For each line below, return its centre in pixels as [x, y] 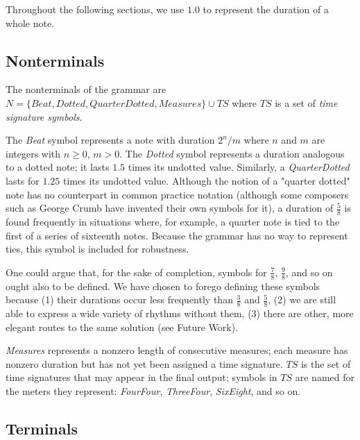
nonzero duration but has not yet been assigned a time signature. [144, 363]
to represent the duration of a [266, 9]
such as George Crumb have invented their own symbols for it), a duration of [170, 208]
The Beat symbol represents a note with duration [110, 140]
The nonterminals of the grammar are [86, 89]
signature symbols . [44, 116]
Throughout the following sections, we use [95, 9]
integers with [33, 153]
